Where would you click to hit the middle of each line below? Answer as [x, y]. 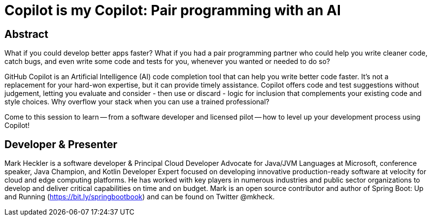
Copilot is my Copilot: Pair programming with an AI [173, 10]
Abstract [26, 34]
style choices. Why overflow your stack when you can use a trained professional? [137, 102]
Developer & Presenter [61, 144]
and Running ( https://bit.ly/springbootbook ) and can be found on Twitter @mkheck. [140, 197]
